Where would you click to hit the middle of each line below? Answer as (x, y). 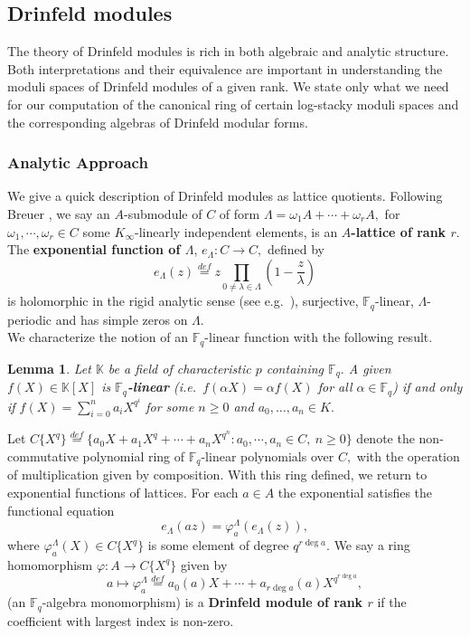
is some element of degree (218, 545)
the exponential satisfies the (355, 492)
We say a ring (372, 545)
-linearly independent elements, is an (236, 231)
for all (335, 387)
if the (392, 602)
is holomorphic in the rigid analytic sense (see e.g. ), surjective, (183, 301)
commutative (43, 456)
